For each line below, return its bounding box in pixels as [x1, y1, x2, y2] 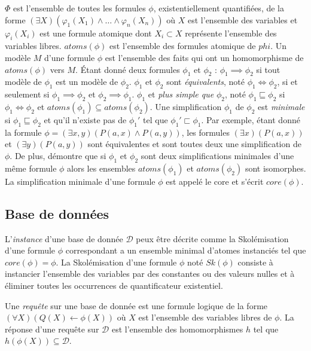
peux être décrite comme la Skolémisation [136, 232, 289, 245]
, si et [277, 75, 298, 88]
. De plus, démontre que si [10, 149, 106, 161]
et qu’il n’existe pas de [44, 113, 127, 126]
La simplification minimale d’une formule [5, 175, 155, 187]
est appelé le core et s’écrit [166, 175, 264, 187]
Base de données [5, 204, 109, 222]
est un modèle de [56, 75, 118, 88]
